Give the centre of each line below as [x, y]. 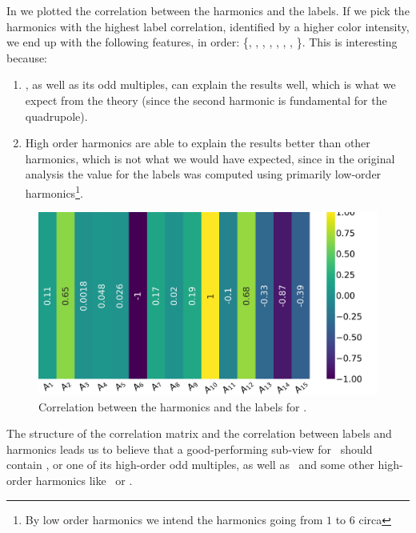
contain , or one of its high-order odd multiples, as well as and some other [190, 465]
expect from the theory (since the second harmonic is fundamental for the [206, 100]
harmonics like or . [84, 480]
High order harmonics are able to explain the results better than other [198, 143]
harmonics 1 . [54, 191]
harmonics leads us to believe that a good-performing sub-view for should [190, 449]
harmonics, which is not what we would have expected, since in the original [210, 158]
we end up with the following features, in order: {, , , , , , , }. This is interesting [202, 42]
